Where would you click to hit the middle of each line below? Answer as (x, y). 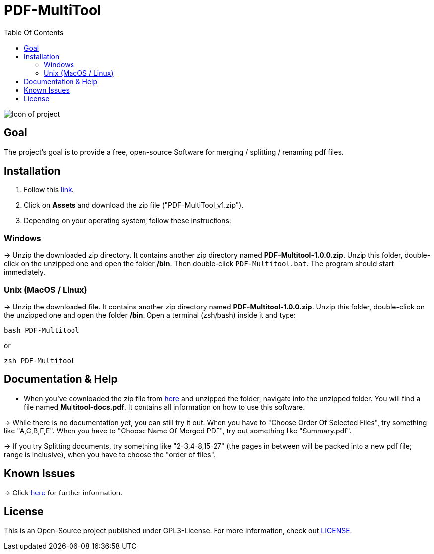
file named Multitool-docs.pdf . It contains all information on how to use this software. (165, 407)
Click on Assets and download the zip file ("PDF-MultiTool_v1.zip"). (134, 205)
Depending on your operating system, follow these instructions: (128, 221)
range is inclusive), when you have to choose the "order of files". (110, 454)
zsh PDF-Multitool (40, 360)
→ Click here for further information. (63, 492)
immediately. (25, 272)
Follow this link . (49, 190)
